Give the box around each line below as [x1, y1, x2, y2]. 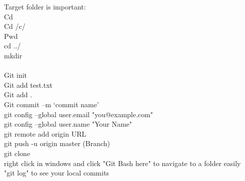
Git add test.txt [4, 79, 53, 90]
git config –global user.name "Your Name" [4, 119, 132, 129]
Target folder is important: [4, 1, 86, 11]
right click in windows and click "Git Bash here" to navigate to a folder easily [4, 158, 241, 168]
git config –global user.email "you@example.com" [4, 109, 153, 119]
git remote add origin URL [4, 128, 86, 139]
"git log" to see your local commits [4, 168, 109, 178]
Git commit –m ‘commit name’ [4, 99, 99, 109]
